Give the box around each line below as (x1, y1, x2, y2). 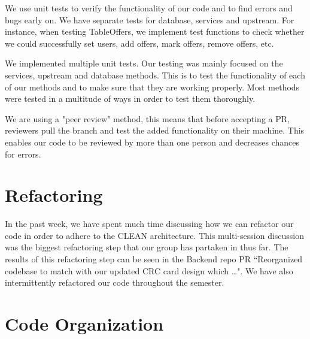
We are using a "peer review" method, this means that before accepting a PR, (5, 112, 290, 125)
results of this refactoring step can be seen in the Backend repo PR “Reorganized (5, 253, 303, 265)
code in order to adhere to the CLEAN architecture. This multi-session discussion (5, 229, 305, 241)
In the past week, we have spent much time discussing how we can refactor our (5, 217, 294, 230)
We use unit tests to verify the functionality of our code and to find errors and (5, 2, 293, 14)
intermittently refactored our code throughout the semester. (5, 276, 224, 289)
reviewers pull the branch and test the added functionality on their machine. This (5, 124, 305, 137)
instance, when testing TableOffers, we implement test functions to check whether (5, 25, 305, 38)
